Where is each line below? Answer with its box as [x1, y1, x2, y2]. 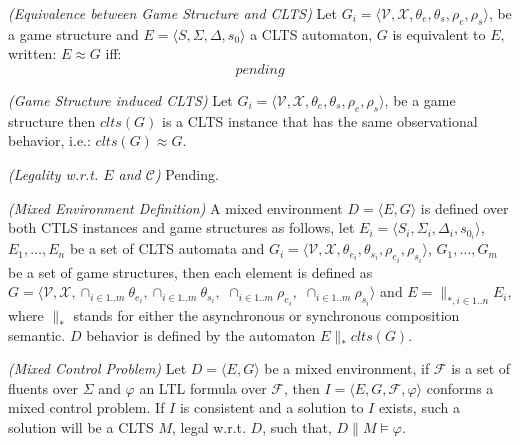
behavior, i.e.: [8, 130, 91, 151]
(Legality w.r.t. [8, 163, 99, 184]
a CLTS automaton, [250, 23, 373, 44]
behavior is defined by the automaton [86, 324, 316, 345]
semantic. [8, 324, 66, 345]
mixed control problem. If [8, 397, 165, 418]
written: [8, 43, 57, 64]
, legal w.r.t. [171, 417, 246, 438]
